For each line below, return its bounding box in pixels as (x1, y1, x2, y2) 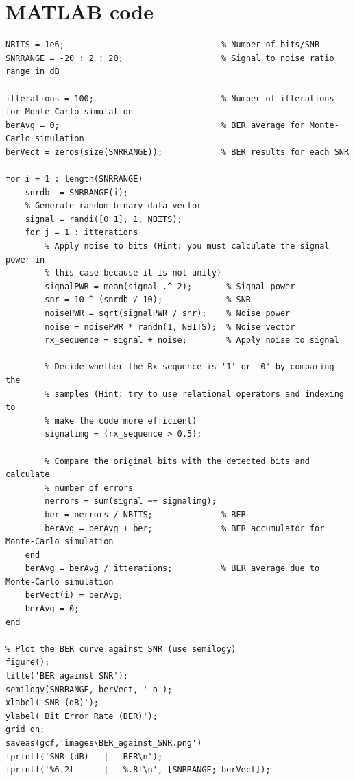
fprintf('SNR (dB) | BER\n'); (5, 751, 163, 761)
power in (5, 254, 45, 265)
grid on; (5, 724, 45, 735)
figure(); (5, 657, 50, 668)
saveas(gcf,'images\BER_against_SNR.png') (5, 738, 202, 748)
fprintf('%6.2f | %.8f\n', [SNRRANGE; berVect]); (5, 765, 271, 775)
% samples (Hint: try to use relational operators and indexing (45, 389, 344, 399)
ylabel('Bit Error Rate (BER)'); (5, 711, 158, 721)
